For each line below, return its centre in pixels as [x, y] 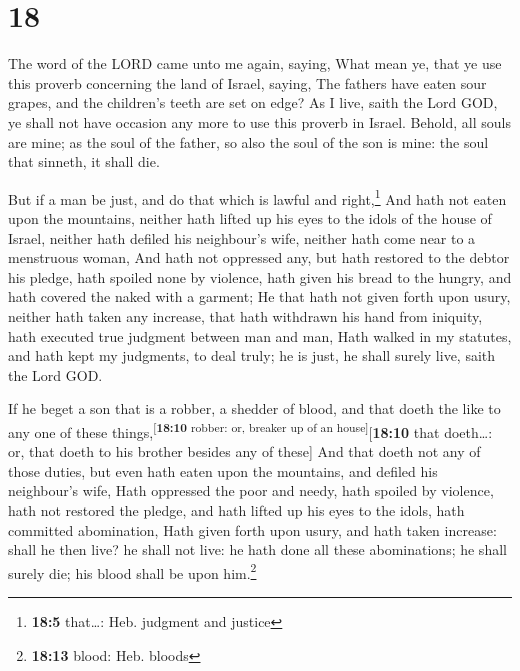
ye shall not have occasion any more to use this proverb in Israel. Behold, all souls [259, 121]
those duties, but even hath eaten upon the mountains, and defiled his [223, 470]
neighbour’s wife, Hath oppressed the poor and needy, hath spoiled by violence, [251, 490]
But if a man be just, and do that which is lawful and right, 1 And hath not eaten [257, 197]
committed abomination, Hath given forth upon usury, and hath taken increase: [252, 529]
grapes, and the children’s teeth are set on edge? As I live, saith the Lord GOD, [253, 102]
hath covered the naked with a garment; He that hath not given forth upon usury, [259, 296]
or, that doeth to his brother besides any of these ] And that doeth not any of [244, 451]
